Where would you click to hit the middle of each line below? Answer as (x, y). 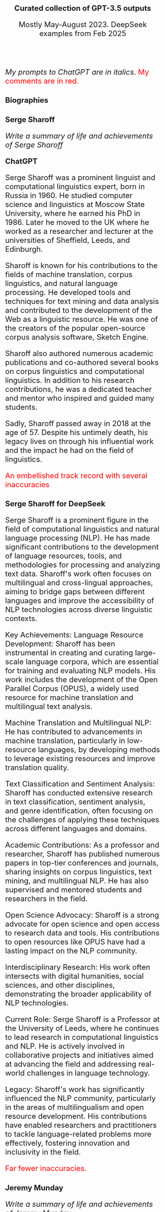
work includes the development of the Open (82, 680)
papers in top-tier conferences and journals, (82, 863)
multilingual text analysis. (49, 706)
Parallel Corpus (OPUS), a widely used (72, 689)
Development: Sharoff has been (60, 644)
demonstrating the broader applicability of (78, 994)
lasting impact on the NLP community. (71, 951)
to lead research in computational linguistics (82, 1037)
